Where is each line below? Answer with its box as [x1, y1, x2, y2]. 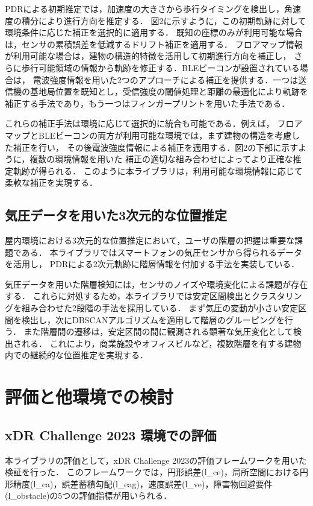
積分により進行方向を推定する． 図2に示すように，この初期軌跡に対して [21, 14, 306, 27]
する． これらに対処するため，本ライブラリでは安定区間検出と [5, 289, 252, 302]
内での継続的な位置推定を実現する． [5, 349, 148, 361]
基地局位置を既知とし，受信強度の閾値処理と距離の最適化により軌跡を [29, 85, 308, 98]
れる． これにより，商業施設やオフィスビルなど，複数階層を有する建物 [21, 337, 302, 349]
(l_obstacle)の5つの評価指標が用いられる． [5, 489, 172, 502]
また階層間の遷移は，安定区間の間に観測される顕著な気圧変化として [23, 325, 294, 338]
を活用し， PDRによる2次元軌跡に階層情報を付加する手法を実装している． [5, 258, 300, 270]
